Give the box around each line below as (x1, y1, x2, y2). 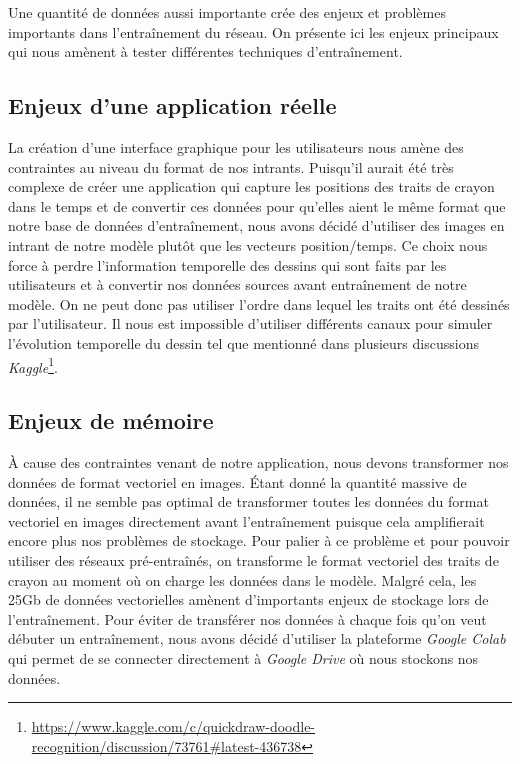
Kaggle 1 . (8, 353, 58, 377)
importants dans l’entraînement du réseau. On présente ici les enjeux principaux (8, 21, 499, 42)
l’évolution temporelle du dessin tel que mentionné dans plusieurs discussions (8, 332, 479, 353)
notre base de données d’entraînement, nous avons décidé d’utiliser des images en (8, 215, 505, 236)
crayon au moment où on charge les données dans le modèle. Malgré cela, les (8, 569, 477, 590)
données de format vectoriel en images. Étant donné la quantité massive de (8, 471, 467, 492)
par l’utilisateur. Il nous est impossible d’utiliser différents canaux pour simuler (8, 313, 493, 334)
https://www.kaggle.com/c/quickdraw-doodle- (31, 716, 316, 737)
